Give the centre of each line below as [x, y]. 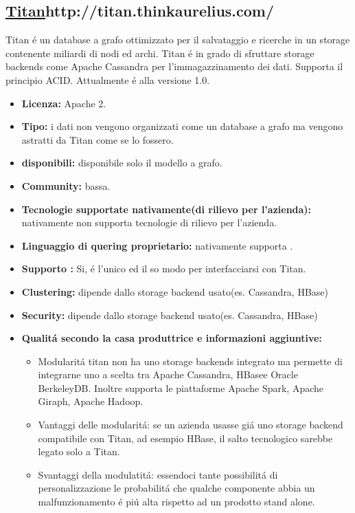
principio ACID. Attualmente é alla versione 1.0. [108, 79]
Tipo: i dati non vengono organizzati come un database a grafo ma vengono [182, 126]
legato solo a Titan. [79, 451]
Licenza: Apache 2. [64, 103]
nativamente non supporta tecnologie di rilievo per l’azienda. [149, 222]
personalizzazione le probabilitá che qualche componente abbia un [176, 488]
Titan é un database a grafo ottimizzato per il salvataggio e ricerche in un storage [178, 40]
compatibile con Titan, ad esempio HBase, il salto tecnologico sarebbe [185, 438]
